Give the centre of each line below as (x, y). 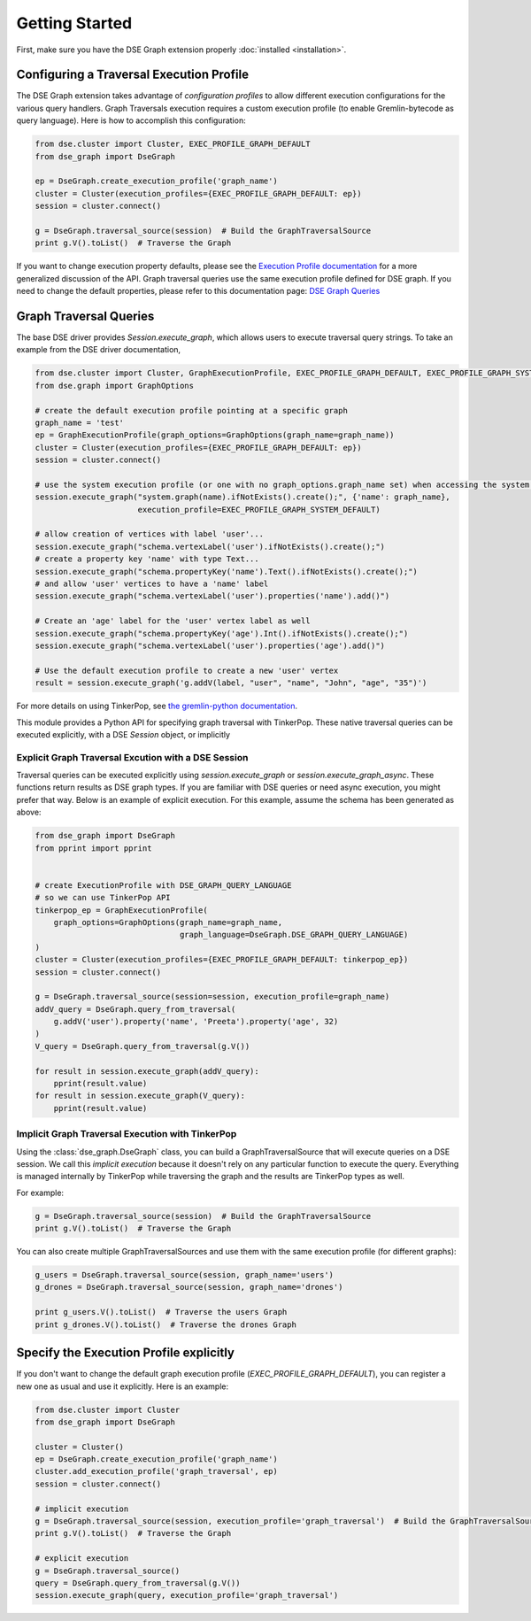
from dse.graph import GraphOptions (115, 386)
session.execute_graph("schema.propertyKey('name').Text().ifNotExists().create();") (226, 571)
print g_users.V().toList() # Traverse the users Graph (161, 1312)
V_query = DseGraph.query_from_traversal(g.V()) (142, 1046)
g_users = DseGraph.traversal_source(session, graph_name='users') (185, 1275)
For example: (40, 1193)
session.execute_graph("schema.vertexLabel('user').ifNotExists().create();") (210, 546)
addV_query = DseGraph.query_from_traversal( (135, 1009)
